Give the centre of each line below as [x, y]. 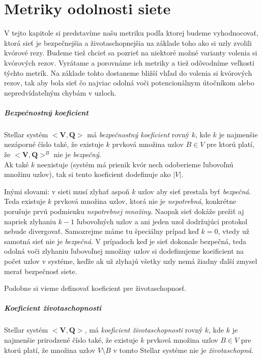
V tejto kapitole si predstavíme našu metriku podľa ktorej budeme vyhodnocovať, [131, 33]
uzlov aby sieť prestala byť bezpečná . [195, 191]
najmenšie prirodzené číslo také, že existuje [71, 339]
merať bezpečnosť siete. [41, 271]
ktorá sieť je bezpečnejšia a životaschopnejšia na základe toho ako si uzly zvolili [128, 42]
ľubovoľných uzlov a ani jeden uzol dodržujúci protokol [162, 221]
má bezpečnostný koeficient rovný [138, 134]
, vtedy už [234, 231]
